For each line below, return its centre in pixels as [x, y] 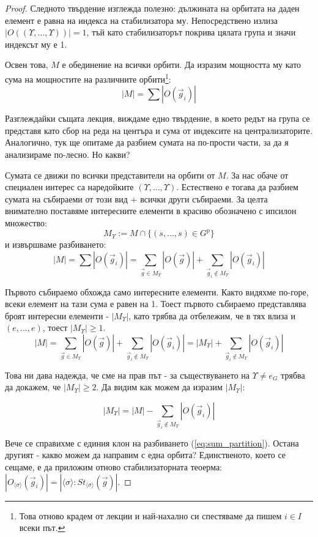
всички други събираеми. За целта [204, 198]
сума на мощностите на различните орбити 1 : [88, 78]
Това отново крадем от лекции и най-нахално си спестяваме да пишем [150, 515]
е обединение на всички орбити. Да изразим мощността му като [182, 65]
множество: [26, 222]
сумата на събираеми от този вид [66, 198]
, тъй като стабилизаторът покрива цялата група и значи [191, 32]
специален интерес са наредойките [69, 187]
